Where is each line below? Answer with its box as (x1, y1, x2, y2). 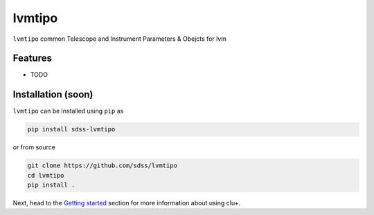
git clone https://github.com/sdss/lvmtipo (27, 162, 178, 169)
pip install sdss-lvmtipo (27, 125, 116, 133)
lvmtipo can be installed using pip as (12, 107, 124, 115)
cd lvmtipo (27, 171, 64, 179)
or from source (12, 143, 55, 151)
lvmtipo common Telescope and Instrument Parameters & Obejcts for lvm (12, 35, 227, 43)
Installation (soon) (12, 88, 93, 100)
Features (12, 53, 52, 64)
